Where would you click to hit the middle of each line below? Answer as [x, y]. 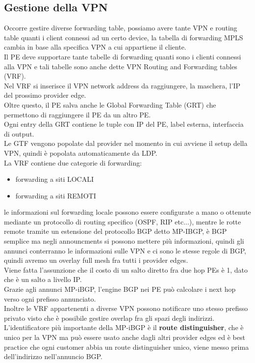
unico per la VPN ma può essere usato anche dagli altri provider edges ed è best [125, 337]
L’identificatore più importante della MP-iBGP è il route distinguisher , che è [124, 327]
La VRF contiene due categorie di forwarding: [73, 162]
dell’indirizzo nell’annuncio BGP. [53, 356]
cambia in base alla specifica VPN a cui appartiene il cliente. [95, 47]
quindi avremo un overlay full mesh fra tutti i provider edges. [96, 260]
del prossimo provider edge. [45, 95]
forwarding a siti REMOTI [56, 195]
